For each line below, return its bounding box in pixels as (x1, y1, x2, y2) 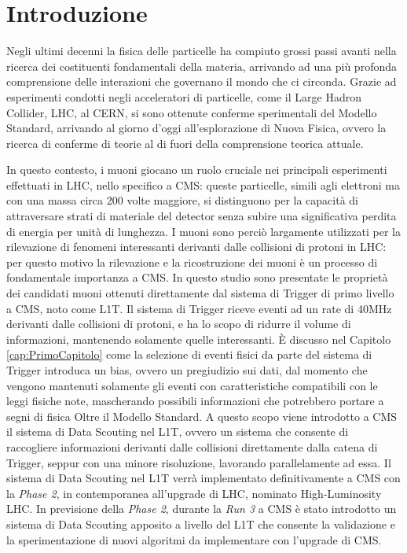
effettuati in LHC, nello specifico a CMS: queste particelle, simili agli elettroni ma (6, 176, 400, 193)
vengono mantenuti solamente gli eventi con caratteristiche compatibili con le (6, 377, 378, 393)
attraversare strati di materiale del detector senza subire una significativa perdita (6, 208, 397, 224)
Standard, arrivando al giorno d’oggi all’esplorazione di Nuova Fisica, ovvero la (6, 120, 387, 136)
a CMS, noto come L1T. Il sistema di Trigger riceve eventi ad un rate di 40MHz (6, 300, 392, 316)
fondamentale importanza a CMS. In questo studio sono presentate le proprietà (6, 269, 388, 286)
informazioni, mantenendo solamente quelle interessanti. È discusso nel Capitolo (6, 330, 391, 347)
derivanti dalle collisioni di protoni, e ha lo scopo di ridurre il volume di (6, 315, 351, 332)
